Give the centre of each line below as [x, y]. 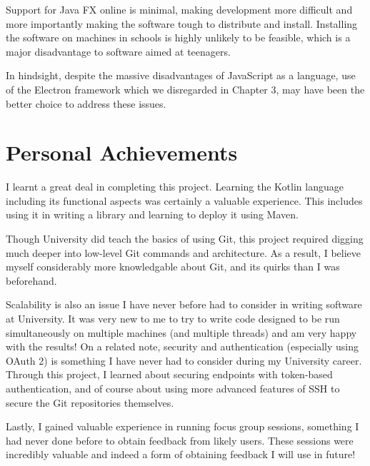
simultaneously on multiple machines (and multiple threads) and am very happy [181, 332]
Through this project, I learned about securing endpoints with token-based [169, 374]
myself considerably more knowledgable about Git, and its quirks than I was [173, 267]
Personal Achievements [122, 152]
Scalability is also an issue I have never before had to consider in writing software [184, 304]
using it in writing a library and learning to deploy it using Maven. [152, 214]
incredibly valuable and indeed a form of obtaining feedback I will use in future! [181, 454]
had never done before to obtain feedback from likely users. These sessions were [180, 440]
